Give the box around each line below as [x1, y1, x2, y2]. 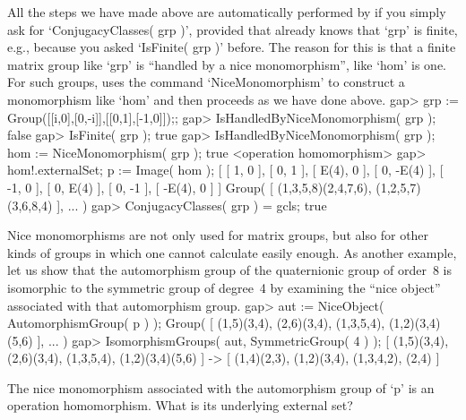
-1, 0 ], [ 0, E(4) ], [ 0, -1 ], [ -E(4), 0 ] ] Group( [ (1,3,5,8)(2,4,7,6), [7, 177, 372, 196]
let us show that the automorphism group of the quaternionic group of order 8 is [7, 261, 453, 279]
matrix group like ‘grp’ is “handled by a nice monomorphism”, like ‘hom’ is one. [7, 55, 447, 73]
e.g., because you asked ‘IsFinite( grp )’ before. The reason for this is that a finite [7, 38, 456, 56]
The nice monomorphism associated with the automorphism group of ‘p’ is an [7, 378, 435, 397]
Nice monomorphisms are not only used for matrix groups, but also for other [7, 226, 429, 244]
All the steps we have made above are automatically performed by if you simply [7, 3, 446, 21]
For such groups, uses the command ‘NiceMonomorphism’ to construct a [7, 73, 405, 91]
